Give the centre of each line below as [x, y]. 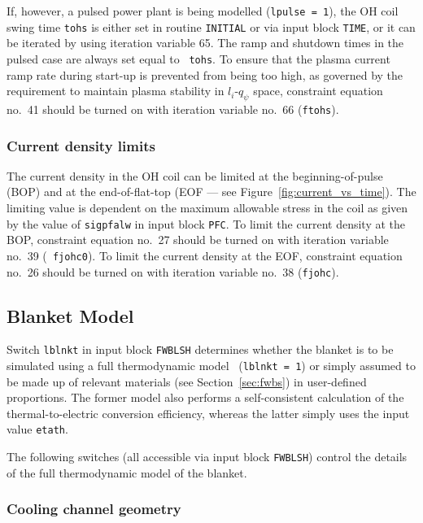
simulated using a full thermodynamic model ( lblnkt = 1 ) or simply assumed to [211, 366]
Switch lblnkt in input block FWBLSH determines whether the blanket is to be [200, 349]
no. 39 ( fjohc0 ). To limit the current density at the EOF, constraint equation [205, 255]
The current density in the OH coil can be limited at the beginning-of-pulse [195, 175]
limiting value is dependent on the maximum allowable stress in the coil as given [207, 208]
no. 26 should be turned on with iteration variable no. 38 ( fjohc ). [173, 271]
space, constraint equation [318, 91]
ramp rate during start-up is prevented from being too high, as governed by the [205, 74]
